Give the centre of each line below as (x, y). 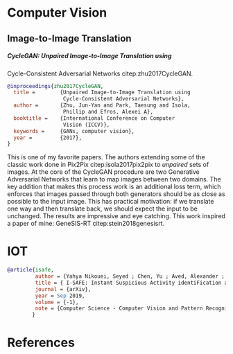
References (41, 343)
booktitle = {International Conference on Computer (94, 118)
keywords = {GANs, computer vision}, (74, 131)
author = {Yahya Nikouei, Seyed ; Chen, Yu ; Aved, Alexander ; (130, 276)
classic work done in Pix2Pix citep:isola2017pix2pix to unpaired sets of (108, 165)
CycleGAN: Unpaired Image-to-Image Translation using (89, 56)
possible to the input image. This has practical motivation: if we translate (111, 202)
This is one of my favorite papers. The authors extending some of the (106, 157)
